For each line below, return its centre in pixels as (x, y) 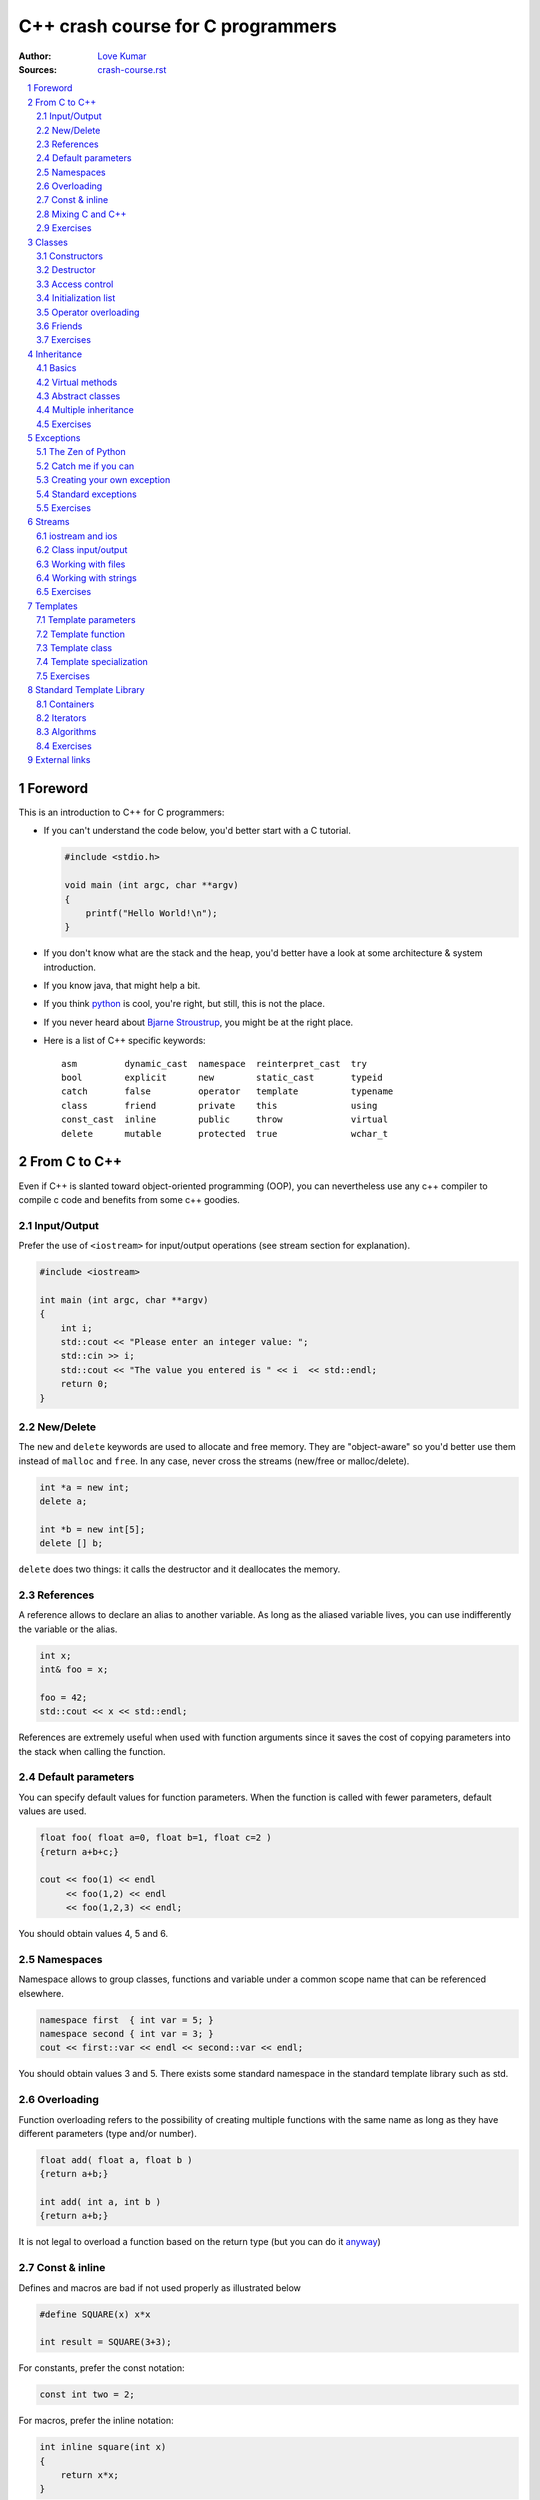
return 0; (84, 1384)
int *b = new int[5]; (92, 1529)
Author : (35, 56)
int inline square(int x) (103, 2447)
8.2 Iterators (61, 717)
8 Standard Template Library (86, 690)
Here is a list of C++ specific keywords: (124, 1041)
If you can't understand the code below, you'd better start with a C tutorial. (197, 831)
